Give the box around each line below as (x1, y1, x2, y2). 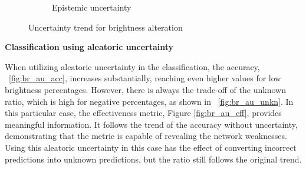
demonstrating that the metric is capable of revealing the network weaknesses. (5, 130, 287, 142)
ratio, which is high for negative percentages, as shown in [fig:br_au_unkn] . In (5, 95, 294, 107)
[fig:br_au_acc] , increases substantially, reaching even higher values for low (9, 72, 281, 84)
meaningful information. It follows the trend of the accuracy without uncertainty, (5, 118, 298, 130)
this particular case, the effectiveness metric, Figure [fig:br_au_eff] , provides (5, 107, 282, 119)
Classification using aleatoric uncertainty (5, 41, 174, 53)
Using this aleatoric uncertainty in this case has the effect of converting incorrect (5, 141, 297, 153)
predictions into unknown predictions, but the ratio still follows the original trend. (5, 153, 302, 165)
